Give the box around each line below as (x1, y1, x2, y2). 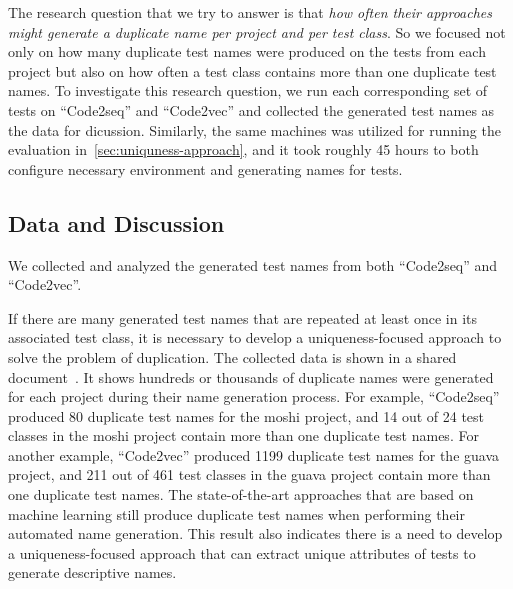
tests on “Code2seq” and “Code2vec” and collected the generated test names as (8, 99, 495, 120)
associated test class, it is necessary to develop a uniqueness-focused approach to (8, 327, 502, 348)
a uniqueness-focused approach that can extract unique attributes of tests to (8, 542, 476, 563)
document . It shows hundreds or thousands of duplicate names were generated (8, 366, 494, 387)
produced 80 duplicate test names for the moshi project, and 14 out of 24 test (8, 405, 485, 426)
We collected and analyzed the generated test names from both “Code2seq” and (8, 254, 498, 275)
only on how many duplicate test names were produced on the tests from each (8, 41, 486, 62)
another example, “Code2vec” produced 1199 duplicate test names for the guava (8, 444, 500, 465)
